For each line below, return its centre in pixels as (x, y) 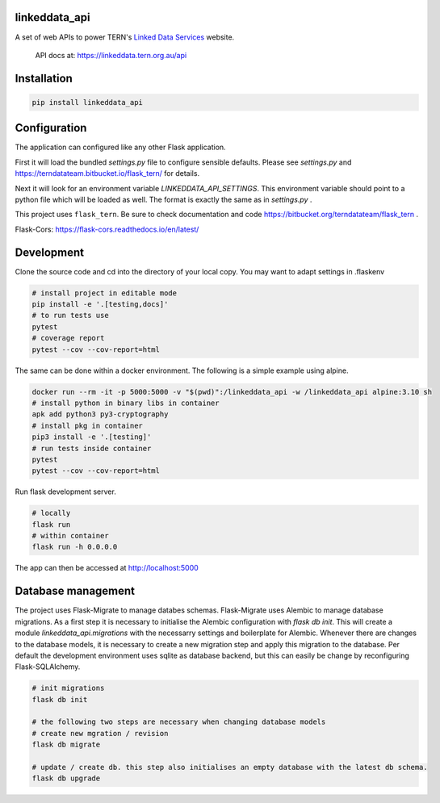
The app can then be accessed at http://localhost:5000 (107, 568)
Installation (44, 78)
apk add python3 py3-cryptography (100, 414)
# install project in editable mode (105, 293)
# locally (51, 513)
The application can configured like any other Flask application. (120, 147)
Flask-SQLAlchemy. (48, 667)
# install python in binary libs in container (126, 403)
